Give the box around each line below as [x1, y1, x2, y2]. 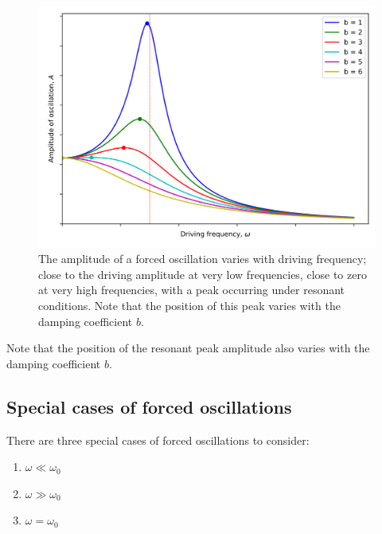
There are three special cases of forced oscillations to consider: [6, 431, 310, 448]
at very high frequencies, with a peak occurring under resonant [38, 281, 345, 298]
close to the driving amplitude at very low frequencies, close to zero [38, 265, 367, 282]
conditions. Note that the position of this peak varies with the [38, 297, 341, 314]
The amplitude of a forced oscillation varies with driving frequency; [38, 250, 367, 267]
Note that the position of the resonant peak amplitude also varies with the [6, 340, 370, 356]
